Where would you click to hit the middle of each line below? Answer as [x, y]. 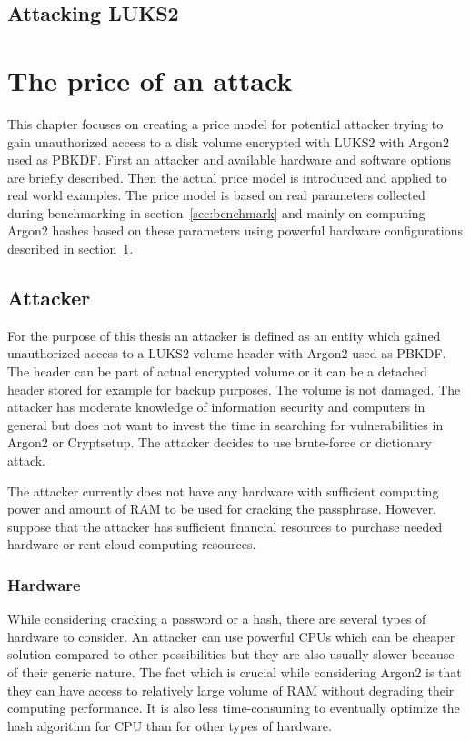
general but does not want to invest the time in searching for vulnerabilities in [225, 424]
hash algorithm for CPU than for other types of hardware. [170, 725]
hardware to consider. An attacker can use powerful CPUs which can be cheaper [231, 636]
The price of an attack [150, 80]
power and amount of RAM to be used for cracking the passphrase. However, [222, 509]
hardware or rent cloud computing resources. [132, 544]
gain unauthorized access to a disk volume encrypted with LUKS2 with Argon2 [228, 141]
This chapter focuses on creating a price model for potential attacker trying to [225, 123]
